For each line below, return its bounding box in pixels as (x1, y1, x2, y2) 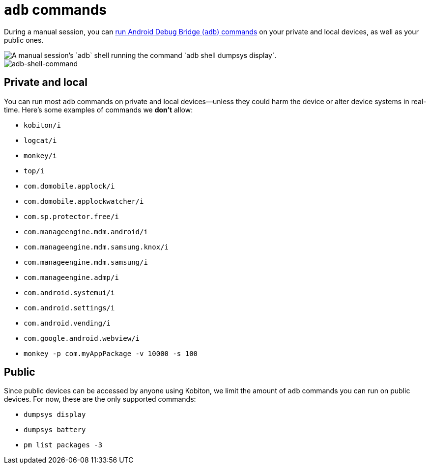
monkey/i (24, 151, 57, 160)
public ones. (4, 35, 44, 44)
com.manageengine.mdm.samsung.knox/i (24, 243, 169, 251)
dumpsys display (24, 411, 86, 419)
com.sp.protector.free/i (24, 212, 119, 220)
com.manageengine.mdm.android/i (24, 227, 148, 236)
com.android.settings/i (24, 303, 115, 312)
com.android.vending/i (24, 319, 111, 327)
